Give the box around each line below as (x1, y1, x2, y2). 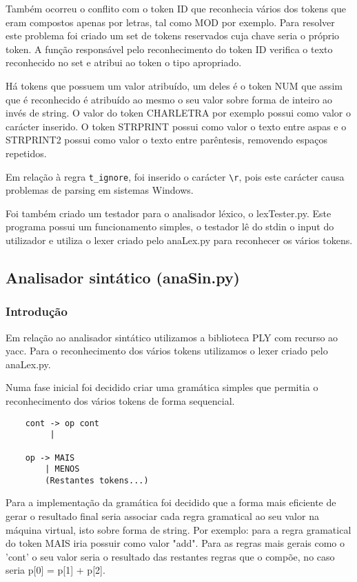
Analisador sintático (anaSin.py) (6, 266, 241, 288)
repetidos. (6, 145, 47, 160)
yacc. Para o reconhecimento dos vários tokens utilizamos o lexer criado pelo (6, 343, 328, 358)
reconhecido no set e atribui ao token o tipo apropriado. (6, 55, 242, 70)
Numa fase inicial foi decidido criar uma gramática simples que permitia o (6, 380, 318, 394)
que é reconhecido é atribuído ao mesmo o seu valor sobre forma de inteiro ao (6, 92, 333, 106)
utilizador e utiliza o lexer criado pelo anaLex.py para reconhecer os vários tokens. (6, 232, 353, 247)
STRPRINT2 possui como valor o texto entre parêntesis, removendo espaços (6, 132, 328, 147)
